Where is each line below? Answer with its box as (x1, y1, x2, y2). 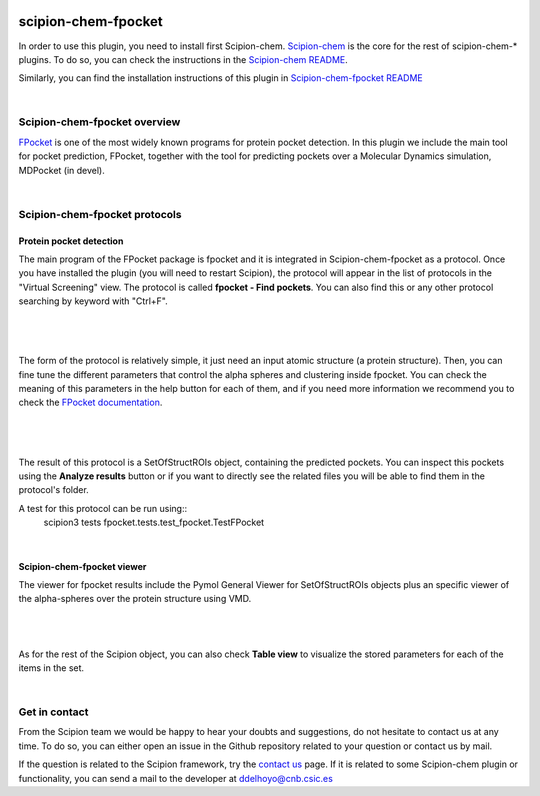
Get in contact (18, 705, 89, 719)
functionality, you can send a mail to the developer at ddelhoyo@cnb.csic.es (18, 772, 334, 784)
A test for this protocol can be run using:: (18, 502, 188, 514)
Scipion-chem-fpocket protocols (18, 207, 182, 221)
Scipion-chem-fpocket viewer (18, 560, 147, 572)
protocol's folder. (18, 484, 89, 496)
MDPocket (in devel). (18, 164, 105, 176)
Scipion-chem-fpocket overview (18, 115, 181, 129)
